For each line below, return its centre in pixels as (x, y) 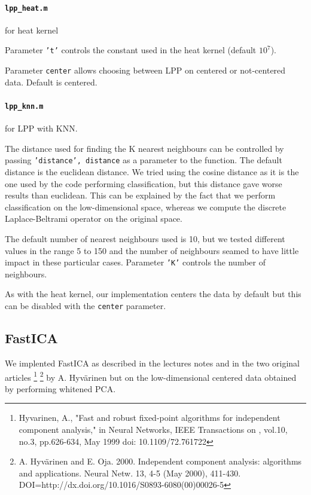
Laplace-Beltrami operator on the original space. (94, 219)
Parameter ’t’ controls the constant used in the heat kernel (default (131, 50)
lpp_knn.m (24, 106)
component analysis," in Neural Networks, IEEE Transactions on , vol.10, (153, 429)
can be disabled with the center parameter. (86, 306)
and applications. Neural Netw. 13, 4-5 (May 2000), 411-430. (130, 473)
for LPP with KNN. (41, 128)
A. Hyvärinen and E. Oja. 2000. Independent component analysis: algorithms (160, 461)
